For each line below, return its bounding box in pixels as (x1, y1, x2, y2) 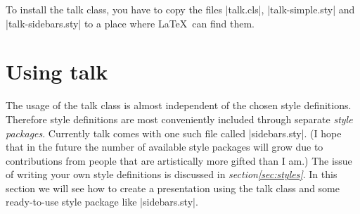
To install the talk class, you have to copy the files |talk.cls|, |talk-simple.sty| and (6, 2, 355, 16)
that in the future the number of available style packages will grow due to (6, 139, 323, 154)
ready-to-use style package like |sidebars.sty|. (6, 194, 198, 209)
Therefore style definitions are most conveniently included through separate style (6, 111, 353, 126)
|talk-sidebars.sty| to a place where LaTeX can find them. (6, 15, 255, 30)
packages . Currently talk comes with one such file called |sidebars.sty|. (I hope (6, 125, 342, 140)
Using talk (6, 57, 108, 86)
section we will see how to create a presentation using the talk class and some (6, 180, 340, 195)
